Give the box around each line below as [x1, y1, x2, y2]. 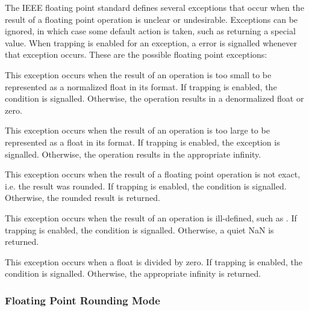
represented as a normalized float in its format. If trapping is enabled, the [5, 80, 277, 93]
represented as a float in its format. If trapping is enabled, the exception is [5, 135, 280, 148]
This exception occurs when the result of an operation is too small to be [5, 68, 272, 81]
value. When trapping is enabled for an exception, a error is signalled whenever [5, 36, 298, 49]
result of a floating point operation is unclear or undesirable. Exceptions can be [5, 13, 298, 25]
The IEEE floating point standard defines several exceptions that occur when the [5, 1, 304, 13]
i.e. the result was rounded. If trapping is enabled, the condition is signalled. [5, 179, 287, 192]
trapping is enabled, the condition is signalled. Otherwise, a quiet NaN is [5, 223, 274, 236]
